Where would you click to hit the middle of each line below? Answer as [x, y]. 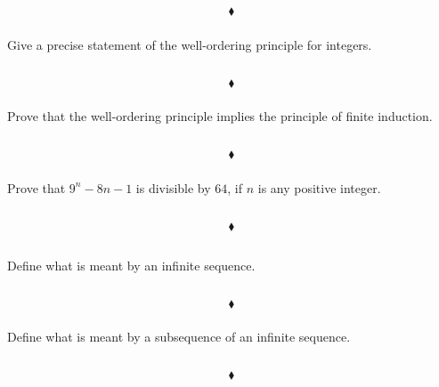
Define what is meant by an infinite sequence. [131, 265]
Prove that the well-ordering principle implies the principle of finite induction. [220, 116]
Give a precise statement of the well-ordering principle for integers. [190, 44]
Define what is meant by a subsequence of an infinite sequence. [179, 337]
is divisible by [173, 187]
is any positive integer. [319, 187]
